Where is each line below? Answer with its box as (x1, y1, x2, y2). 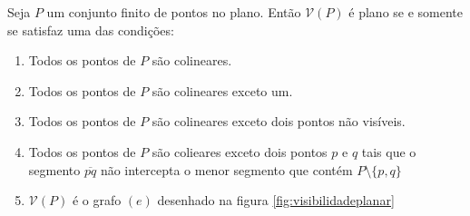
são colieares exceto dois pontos (152, 142, 328, 161)
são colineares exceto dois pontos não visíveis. (152, 112, 406, 131)
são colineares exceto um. (152, 81, 293, 100)
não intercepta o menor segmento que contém (100, 160, 353, 179)
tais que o (361, 142, 416, 161)
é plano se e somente (348, 3, 464, 21)
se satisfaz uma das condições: (7, 20, 174, 39)
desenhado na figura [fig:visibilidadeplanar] (157, 191, 395, 210)
